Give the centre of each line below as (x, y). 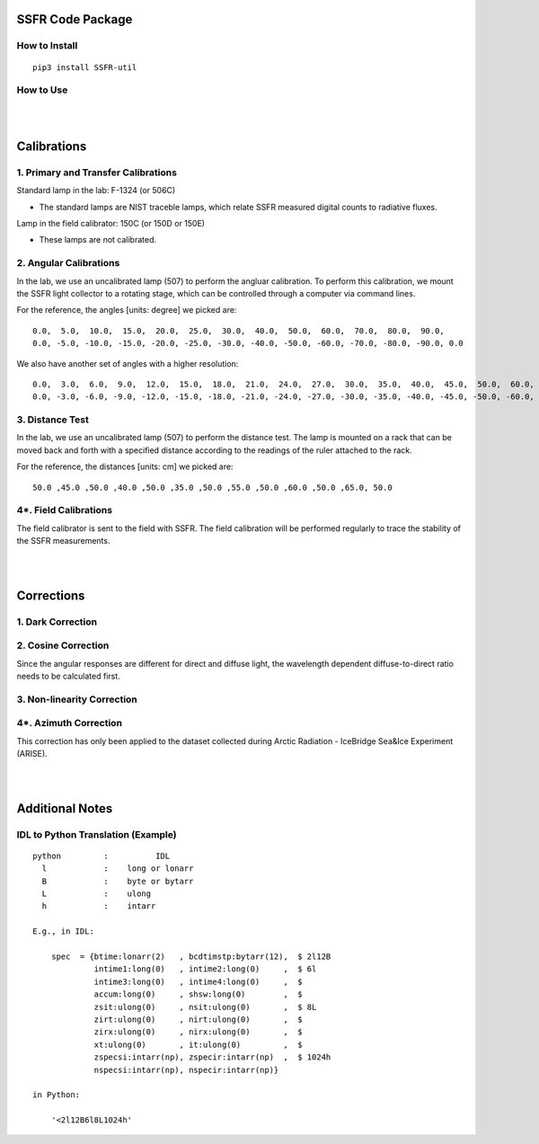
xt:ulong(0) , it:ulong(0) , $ (198, 1044)
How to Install (47, 46)
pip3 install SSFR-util (85, 67)
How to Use (42, 90)
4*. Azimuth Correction (70, 723)
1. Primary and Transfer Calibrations (97, 173)
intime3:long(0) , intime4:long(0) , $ (198, 981)
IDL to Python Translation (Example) (97, 834)
